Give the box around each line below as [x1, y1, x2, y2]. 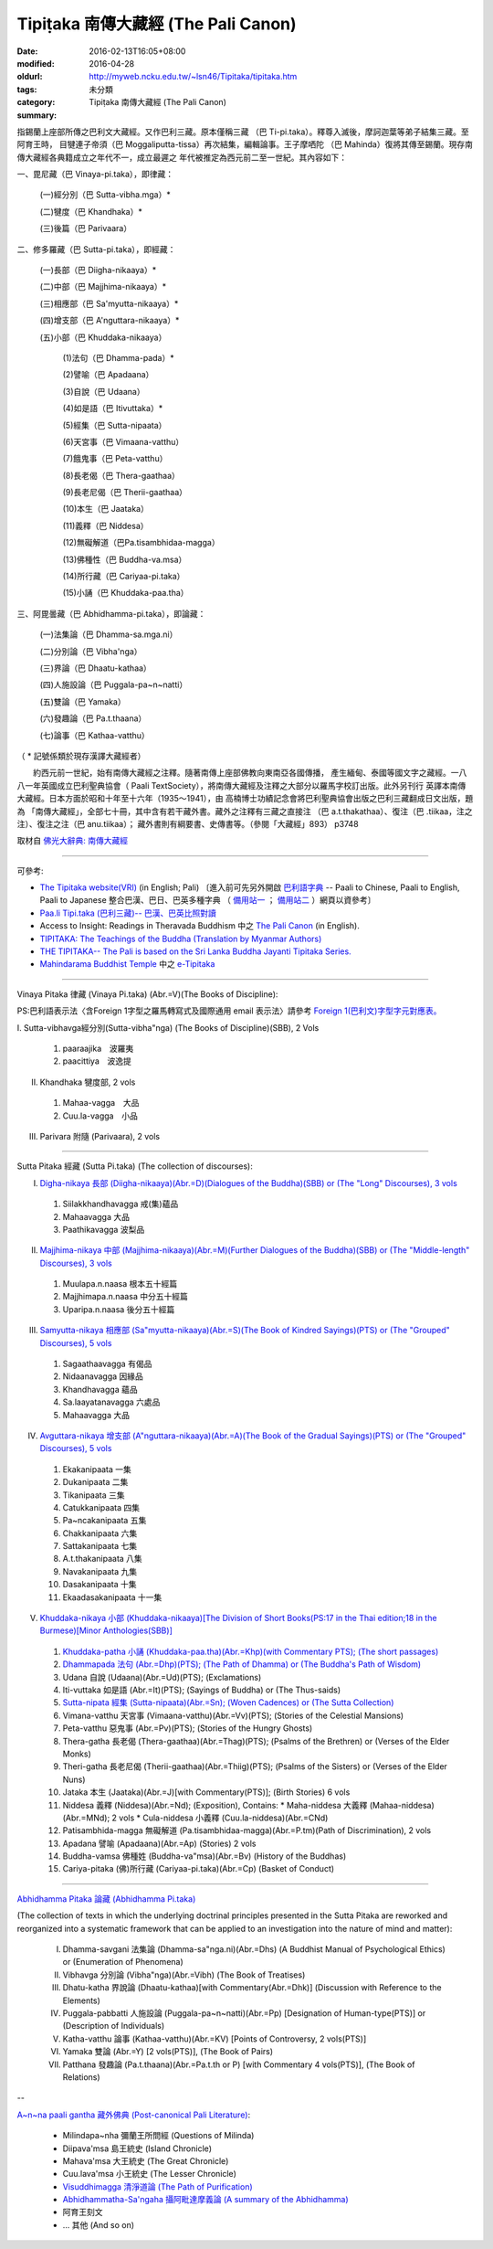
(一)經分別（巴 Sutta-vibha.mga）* [39, 189, 171, 200]
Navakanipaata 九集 [62, 1565, 137, 1576]
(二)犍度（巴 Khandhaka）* [39, 206, 143, 217]
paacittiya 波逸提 [62, 1056, 132, 1066]
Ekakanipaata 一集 [62, 1463, 132, 1475]
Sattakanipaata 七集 [62, 1541, 138, 1552]
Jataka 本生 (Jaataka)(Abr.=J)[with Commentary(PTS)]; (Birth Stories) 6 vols [62, 1787, 351, 1798]
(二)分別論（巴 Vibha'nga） [39, 645, 142, 657]
